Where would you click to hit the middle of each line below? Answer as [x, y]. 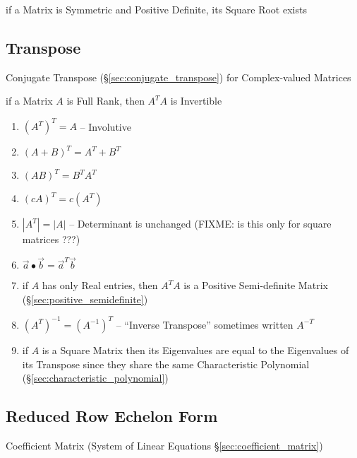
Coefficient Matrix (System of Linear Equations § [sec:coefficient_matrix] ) [164, 445]
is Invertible [196, 101]
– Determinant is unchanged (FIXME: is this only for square [200, 224]
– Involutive [105, 126]
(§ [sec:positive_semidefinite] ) [85, 299]
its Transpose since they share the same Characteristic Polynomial [166, 364]
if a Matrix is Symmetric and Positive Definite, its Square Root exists [156, 9]
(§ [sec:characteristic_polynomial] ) [95, 378]
